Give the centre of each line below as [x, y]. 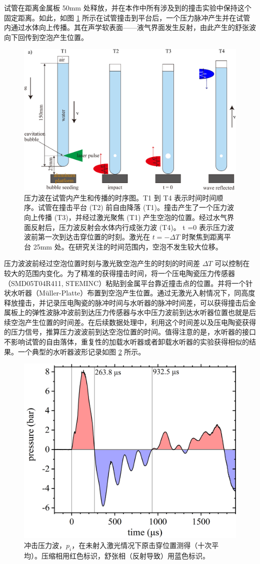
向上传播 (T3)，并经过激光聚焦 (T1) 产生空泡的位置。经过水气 [125, 217]
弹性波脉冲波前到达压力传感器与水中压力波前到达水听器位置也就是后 [144, 312]
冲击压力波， [45, 545]
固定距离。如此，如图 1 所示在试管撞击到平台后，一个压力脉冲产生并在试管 [127, 17]
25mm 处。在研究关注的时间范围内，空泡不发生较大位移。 [128, 246]
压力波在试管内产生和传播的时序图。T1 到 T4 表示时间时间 [120, 197]
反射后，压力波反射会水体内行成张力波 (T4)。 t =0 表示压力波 [132, 227]
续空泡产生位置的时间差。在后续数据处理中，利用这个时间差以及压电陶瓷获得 [130, 322]
